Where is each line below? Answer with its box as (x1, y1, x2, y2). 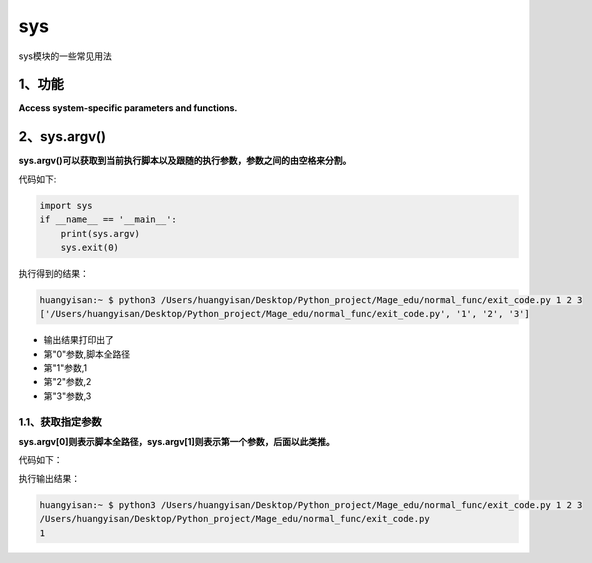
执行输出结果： (18, 472, 80, 484)
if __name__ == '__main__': (39, 214, 177, 225)
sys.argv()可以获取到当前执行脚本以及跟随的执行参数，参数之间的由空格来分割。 (18, 155, 352, 167)
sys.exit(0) (60, 241, 120, 253)
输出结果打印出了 (43, 334, 114, 346)
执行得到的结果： (18, 267, 89, 279)
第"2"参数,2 (43, 376, 92, 388)
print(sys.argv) (60, 228, 140, 239)
